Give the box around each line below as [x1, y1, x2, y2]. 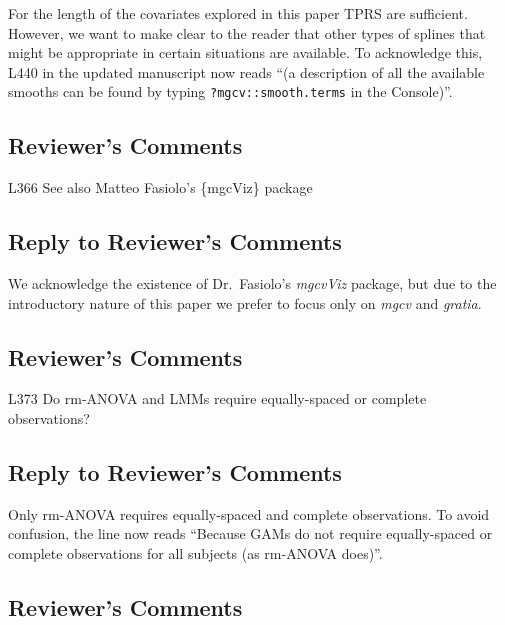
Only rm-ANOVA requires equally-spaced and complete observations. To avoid [8, 503, 490, 524]
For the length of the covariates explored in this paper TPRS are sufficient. [8, 3, 468, 23]
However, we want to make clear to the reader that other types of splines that [8, 22, 486, 43]
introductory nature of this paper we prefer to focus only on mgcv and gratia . [8, 292, 482, 313]
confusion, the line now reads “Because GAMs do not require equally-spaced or [8, 523, 493, 544]
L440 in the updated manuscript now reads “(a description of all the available [8, 61, 485, 82]
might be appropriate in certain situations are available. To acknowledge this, [8, 42, 483, 63]
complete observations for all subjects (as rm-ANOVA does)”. [8, 543, 383, 563]
